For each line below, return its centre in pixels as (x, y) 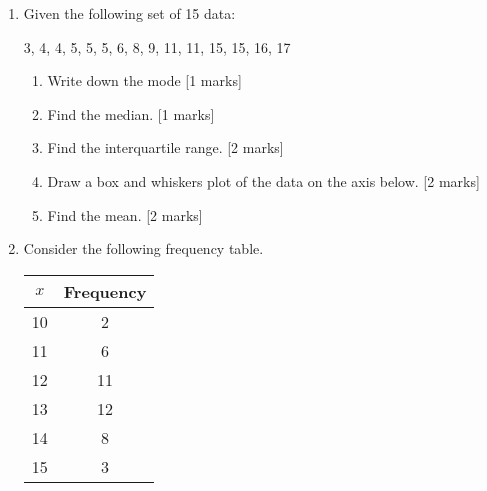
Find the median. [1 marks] (131, 113)
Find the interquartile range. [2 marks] (165, 147)
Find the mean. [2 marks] (125, 214)
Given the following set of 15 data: (129, 13)
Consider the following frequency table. (143, 248)
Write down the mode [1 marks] (144, 80)
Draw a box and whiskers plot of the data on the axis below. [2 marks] (263, 180)
